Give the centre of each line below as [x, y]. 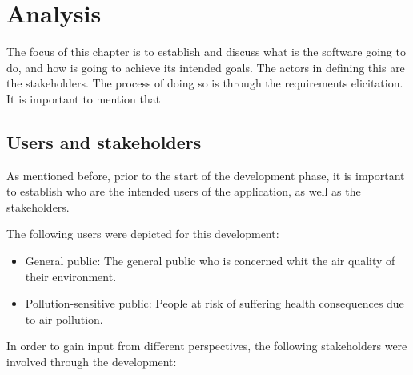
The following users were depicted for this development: [143, 234]
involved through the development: [92, 362]
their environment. [71, 276]
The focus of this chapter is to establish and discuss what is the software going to [206, 52]
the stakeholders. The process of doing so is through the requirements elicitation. [205, 83]
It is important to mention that [84, 98]
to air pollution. [64, 319]
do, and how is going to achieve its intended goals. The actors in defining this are [206, 67]
